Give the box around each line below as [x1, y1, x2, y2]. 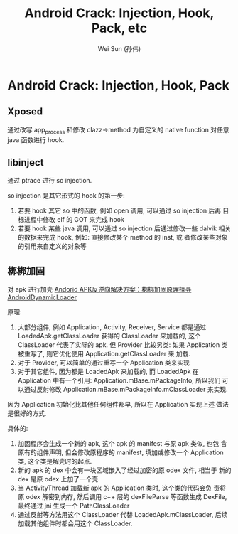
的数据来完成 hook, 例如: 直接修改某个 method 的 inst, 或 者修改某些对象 [17, 233, 229, 242]
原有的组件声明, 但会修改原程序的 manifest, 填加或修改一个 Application [17, 448, 224, 456]
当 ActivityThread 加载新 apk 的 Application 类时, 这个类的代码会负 [17, 484, 212, 492]
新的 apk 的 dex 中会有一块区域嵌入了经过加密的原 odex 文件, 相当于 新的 [17, 466, 232, 474]
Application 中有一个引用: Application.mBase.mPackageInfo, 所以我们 [17, 376, 221, 385]
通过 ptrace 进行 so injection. [7, 176, 92, 185]
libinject [7, 156, 44, 169]
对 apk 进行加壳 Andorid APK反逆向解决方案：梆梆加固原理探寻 [7, 285, 192, 294]
